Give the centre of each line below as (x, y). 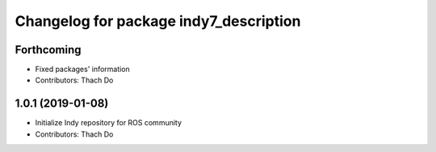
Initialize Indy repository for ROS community (108, 123)
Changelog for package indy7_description (158, 21)
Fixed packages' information (83, 70)
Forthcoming (48, 50)
